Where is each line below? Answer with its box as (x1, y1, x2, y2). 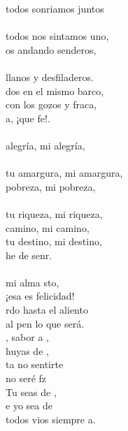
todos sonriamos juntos (6, 1, 104, 15)
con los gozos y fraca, (6, 97, 97, 112)
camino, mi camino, (6, 220, 90, 235)
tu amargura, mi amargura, (6, 166, 123, 180)
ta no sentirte (6, 357, 64, 372)
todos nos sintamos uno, (6, 29, 109, 43)
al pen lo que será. (6, 316, 85, 330)
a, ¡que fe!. (6, 110, 50, 125)
